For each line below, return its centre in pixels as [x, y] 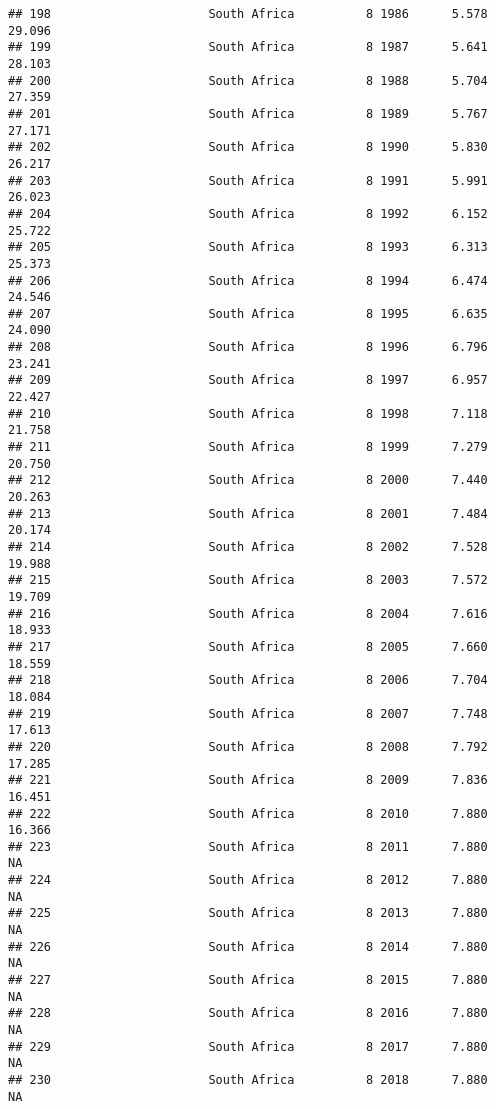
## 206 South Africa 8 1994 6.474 [248, 280]
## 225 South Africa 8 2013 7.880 [248, 913]
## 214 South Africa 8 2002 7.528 [248, 547]
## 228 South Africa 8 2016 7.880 [248, 1013]
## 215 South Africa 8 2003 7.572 [248, 580]
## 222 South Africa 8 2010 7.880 [248, 813]
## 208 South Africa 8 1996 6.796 [248, 347]
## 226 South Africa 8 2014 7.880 [248, 946]
